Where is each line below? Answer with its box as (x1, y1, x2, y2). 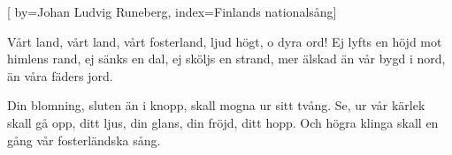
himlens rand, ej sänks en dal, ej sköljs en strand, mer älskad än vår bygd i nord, (7, 49, 446, 68)
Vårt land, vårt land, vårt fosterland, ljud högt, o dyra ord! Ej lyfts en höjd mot (7, 32, 442, 50)
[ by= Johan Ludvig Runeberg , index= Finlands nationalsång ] (7, 3, 337, 20)
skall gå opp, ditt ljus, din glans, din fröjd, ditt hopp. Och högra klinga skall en (7, 113, 439, 131)
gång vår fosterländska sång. (7, 130, 161, 149)
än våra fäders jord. (7, 66, 113, 85)
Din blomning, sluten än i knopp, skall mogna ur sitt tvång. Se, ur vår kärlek (7, 96, 425, 114)
